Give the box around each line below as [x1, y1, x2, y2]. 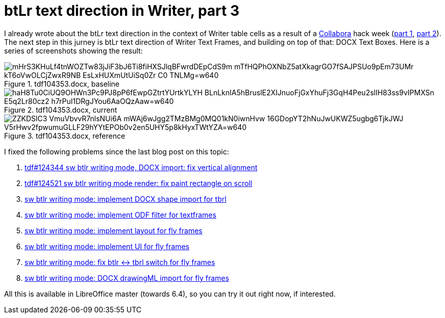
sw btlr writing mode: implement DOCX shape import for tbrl [24, 194, 227, 203]
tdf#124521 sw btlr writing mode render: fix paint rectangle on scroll [24, 178, 253, 188]
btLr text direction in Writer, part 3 [4, 2, 240, 19]
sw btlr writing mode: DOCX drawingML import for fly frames [24, 273, 229, 282]
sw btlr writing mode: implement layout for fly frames [24, 226, 203, 235]
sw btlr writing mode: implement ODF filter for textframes [24, 210, 216, 219]
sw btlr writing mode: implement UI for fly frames [24, 242, 189, 251]
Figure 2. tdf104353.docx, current [4, 105, 117, 114]
